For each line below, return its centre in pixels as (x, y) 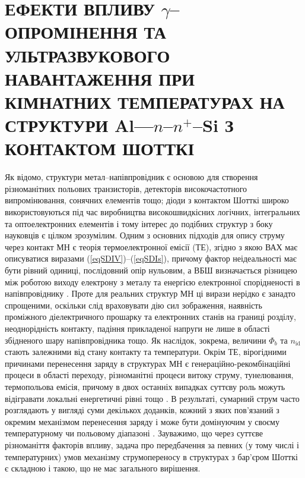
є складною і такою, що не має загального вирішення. (103, 468)
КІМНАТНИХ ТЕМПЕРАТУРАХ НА (145, 101)
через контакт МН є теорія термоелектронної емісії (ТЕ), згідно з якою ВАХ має (151, 246)
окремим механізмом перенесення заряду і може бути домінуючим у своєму (142, 421)
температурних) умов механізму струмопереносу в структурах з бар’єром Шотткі (151, 456)
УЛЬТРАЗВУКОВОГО (88, 55)
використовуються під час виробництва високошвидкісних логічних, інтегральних (152, 212)
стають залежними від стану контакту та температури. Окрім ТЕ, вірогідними (146, 352)
